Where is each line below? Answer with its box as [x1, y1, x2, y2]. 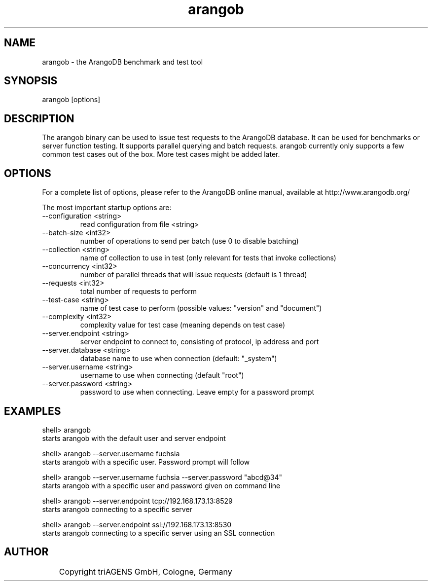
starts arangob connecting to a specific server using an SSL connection [42, 528, 275, 537]
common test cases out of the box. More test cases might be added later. [42, 150, 280, 159]
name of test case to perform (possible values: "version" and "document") [80, 304, 322, 313]
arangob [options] [42, 95, 101, 104]
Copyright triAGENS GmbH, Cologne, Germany [59, 566, 232, 577]
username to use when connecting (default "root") [80, 371, 244, 380]
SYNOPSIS [4, 74, 58, 87]
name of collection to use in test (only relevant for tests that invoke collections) [80, 254, 336, 262]
